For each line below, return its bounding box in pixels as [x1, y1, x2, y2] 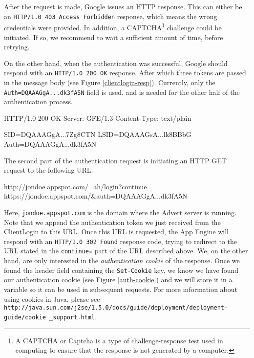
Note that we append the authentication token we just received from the [4, 217, 221, 227]
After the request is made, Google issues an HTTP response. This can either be [4, 1, 242, 11]
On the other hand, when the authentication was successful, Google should [4, 58, 228, 68]
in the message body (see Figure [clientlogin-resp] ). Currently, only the [4, 77, 215, 87]
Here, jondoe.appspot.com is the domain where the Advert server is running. [4, 207, 236, 217]
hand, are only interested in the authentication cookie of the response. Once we [4, 255, 240, 266]
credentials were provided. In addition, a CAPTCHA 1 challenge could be [4, 21, 222, 32]
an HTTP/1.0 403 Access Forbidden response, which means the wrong [4, 11, 217, 21]
